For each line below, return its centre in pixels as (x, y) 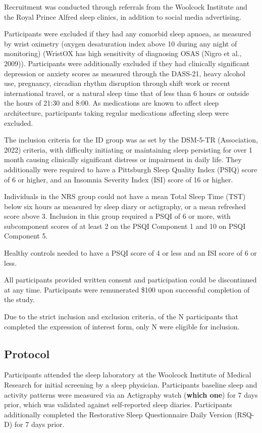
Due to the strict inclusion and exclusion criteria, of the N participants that (121, 317)
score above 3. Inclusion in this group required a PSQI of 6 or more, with (117, 216)
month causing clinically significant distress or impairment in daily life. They (123, 159)
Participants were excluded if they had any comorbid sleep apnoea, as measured (128, 34)
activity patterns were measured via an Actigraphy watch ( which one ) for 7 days (131, 394)
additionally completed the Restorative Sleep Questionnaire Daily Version (118, 414)
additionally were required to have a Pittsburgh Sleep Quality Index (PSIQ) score (131, 169)
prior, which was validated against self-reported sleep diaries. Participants (118, 404)
